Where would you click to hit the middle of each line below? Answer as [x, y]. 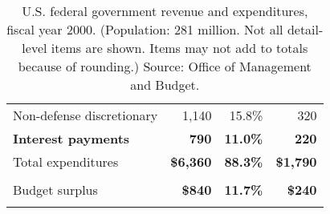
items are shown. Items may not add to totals [179, 48]
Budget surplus [55, 190]
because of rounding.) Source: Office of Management [165, 66]
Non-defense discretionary [86, 115]
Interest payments [71, 138]
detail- [305, 29]
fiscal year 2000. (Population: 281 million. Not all [145, 29]
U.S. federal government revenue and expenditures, [165, 11]
